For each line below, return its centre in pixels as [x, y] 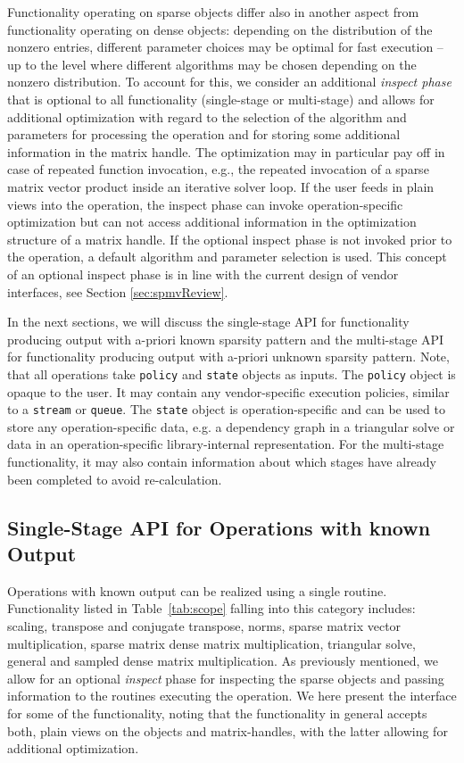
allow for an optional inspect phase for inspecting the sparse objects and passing [226, 678]
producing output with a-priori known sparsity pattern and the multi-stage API [226, 339]
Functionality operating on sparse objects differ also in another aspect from [213, 12]
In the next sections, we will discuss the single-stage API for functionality [208, 322]
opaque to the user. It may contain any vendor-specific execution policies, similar [228, 391]
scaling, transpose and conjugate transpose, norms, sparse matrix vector [204, 625]
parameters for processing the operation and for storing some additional [204, 134]
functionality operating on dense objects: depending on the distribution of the [220, 29]
